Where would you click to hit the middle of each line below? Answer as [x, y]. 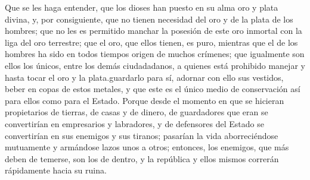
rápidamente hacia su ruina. [56, 170]
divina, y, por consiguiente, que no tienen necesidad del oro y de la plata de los [149, 19]
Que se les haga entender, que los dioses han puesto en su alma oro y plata [142, 7]
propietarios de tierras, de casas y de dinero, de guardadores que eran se [137, 112]
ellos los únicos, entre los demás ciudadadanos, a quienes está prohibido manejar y [155, 65]
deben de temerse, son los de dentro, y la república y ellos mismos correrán [142, 158]
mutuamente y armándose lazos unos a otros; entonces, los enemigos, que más [147, 147]
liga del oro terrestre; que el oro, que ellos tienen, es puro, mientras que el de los [151, 42]
